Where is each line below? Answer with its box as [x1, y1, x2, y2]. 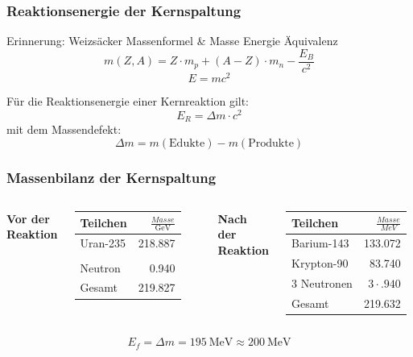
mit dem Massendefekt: [6, 121, 122, 138]
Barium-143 [291, 235, 349, 251]
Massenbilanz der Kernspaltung [6, 167, 217, 187]
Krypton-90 [291, 255, 349, 272]
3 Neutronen [291, 275, 353, 292]
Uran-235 [80, 235, 126, 251]
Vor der [6, 210, 50, 226]
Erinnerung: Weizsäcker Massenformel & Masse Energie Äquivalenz [6, 32, 338, 49]
